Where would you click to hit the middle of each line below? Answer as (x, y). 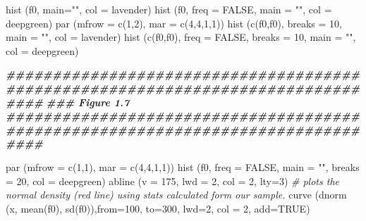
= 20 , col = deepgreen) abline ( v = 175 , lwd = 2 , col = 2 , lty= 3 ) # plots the (172, 181)
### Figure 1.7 (88, 102)
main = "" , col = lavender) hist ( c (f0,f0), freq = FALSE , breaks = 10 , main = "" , (181, 37)
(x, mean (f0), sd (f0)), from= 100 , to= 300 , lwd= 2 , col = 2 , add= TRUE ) (158, 208)
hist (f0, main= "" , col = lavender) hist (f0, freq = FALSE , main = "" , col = (169, 9)
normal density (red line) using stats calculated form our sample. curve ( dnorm (176, 195)
